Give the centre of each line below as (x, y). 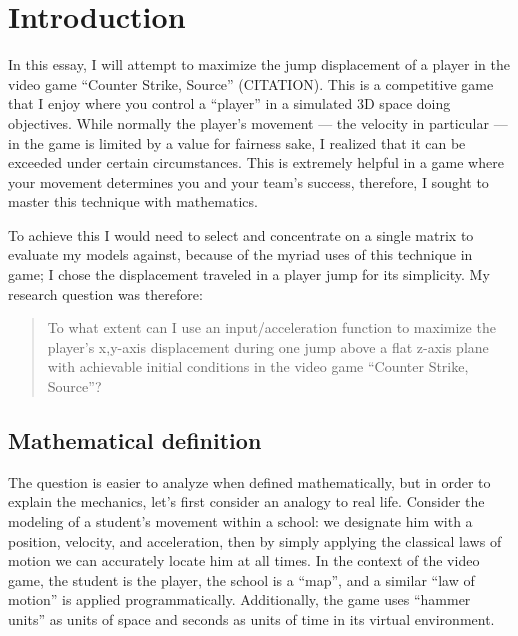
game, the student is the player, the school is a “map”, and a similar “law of (241, 579)
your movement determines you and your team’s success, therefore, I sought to (248, 181)
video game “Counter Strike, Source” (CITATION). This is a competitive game (251, 83)
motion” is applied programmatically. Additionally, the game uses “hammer (239, 599)
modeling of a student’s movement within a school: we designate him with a (240, 521)
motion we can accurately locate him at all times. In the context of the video (244, 560)
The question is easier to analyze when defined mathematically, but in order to (249, 481)
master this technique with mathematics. (133, 201)
